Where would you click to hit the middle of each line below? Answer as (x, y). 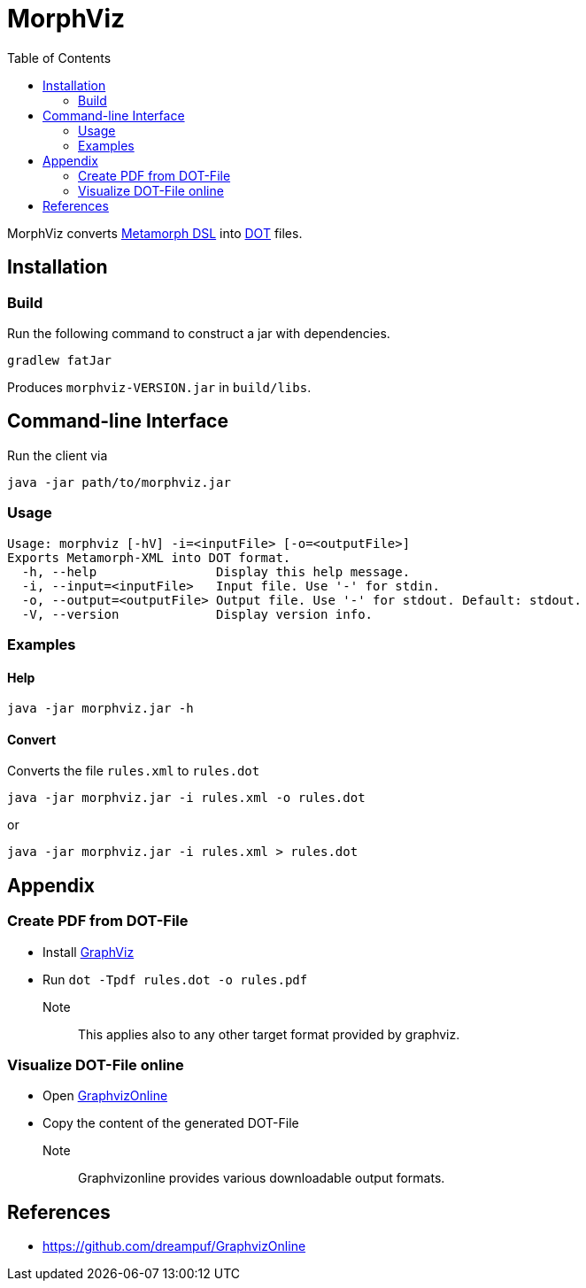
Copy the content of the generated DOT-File (171, 1123)
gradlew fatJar (60, 360)
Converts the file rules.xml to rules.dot (134, 771)
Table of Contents (59, 58)
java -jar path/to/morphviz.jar (119, 482)
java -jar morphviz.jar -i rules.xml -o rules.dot (186, 798)
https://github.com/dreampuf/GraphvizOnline (174, 1246)
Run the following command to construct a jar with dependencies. (199, 333)
